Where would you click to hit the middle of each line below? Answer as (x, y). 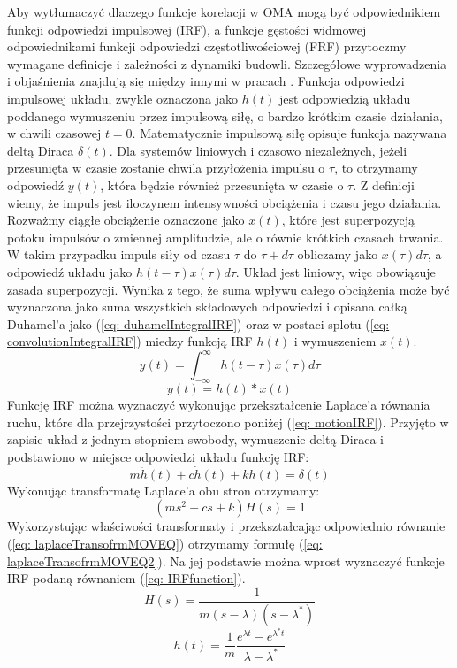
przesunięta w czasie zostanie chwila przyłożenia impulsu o (166, 168)
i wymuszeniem (335, 341)
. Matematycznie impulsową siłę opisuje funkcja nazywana (289, 133)
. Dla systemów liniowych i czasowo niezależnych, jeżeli (258, 150)
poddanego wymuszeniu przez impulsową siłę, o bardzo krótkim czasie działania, (225, 115)
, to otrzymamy (376, 168)
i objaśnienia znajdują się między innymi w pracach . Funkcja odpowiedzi (206, 81)
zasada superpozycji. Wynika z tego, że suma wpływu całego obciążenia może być (228, 289)
